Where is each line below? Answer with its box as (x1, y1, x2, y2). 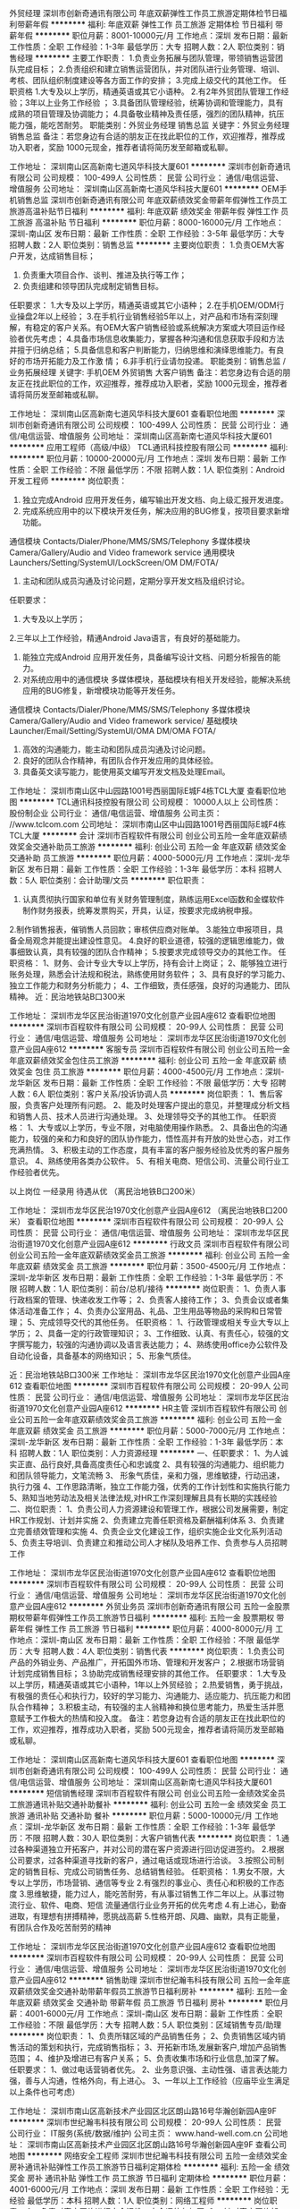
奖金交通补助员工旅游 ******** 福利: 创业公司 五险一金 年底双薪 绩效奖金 (16, 841, 287, 852)
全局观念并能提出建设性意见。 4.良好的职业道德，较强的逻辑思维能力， (16, 935, 277, 946)
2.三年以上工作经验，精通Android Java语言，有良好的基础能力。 (9, 633, 246, 643)
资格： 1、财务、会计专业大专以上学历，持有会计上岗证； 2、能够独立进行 (16, 958, 288, 968)
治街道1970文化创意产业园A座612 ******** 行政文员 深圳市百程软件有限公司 (9, 1239, 290, 1249)
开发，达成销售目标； (16, 251, 96, 261)
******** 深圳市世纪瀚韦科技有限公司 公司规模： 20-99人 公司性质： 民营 (9, 2117, 282, 2128)
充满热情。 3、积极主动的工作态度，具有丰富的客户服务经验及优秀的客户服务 (9, 1145, 290, 1155)
